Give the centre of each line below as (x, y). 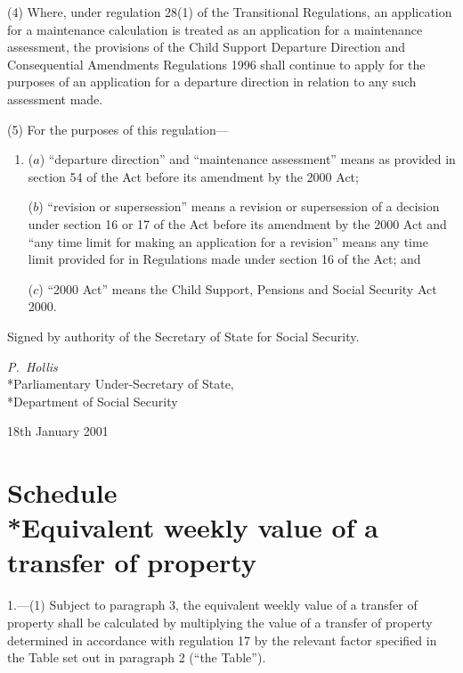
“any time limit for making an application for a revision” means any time (228, 241)
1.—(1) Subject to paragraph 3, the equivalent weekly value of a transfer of (212, 605)
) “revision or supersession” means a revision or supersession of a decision (239, 206)
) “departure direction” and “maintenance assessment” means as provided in (248, 159)
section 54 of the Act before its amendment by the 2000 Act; (193, 176)
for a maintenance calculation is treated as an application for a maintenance (215, 29)
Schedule (62, 492)
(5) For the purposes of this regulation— (118, 129)
